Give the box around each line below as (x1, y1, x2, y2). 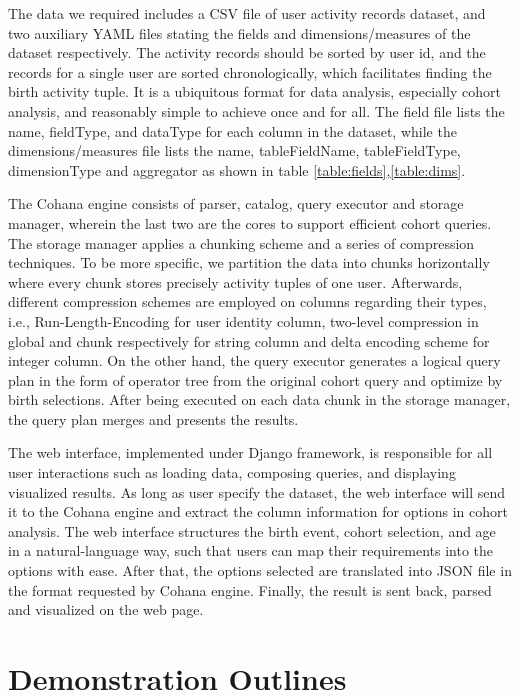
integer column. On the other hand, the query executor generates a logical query (8, 350, 501, 371)
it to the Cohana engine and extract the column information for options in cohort (8, 501, 508, 522)
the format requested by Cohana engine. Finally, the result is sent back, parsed (8, 579, 492, 600)
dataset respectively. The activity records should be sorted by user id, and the (8, 42, 486, 63)
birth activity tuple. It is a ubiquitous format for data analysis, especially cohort (8, 81, 501, 102)
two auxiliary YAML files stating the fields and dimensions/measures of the (8, 22, 471, 43)
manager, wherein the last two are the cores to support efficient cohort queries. (8, 212, 492, 233)
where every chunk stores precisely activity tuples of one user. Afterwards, (8, 271, 463, 292)
